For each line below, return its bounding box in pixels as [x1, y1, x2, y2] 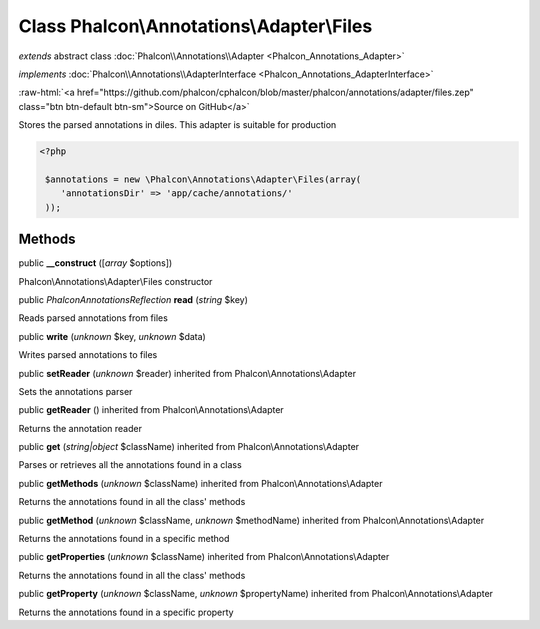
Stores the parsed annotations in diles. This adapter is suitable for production [18, 119, 337, 131]
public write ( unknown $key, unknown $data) [18, 330, 207, 342]
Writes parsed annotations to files [18, 349, 158, 361]
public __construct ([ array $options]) [18, 257, 173, 269]
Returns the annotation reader [18, 422, 142, 434]
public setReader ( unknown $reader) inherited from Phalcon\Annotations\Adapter [18, 367, 357, 379]
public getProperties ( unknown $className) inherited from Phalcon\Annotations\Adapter [18, 551, 390, 563]
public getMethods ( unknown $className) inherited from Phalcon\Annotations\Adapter [18, 477, 383, 489]
